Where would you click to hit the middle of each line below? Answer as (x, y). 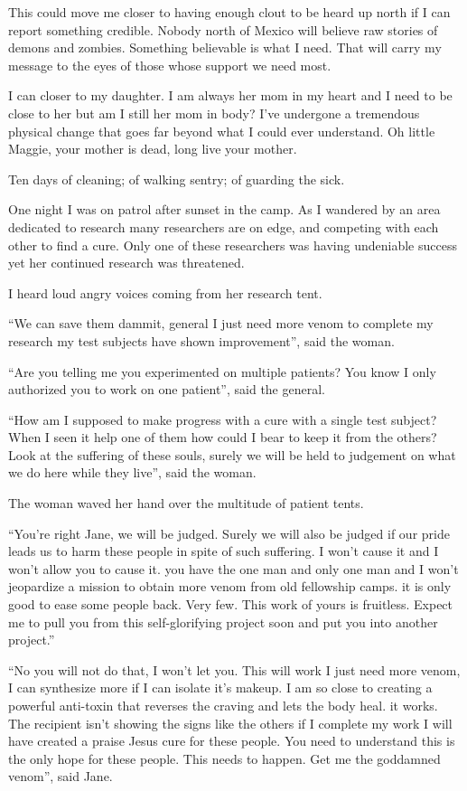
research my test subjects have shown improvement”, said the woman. (201, 340)
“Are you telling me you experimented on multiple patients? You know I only (222, 371)
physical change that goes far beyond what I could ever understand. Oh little (222, 131)
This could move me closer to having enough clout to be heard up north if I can (229, 12)
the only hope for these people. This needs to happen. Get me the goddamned (224, 758)
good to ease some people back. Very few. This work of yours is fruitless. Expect (231, 604)
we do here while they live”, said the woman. (132, 472)
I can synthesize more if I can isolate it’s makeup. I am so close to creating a (220, 687)
